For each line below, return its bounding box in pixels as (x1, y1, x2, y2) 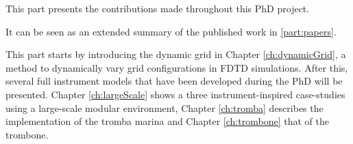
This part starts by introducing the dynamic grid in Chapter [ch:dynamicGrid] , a (5, 47, 346, 61)
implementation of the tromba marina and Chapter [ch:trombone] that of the (5, 114, 329, 128)
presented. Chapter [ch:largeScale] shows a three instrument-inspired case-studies (5, 87, 345, 101)
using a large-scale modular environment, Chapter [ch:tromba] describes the (5, 100, 324, 115)
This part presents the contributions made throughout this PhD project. (5, 1, 310, 15)
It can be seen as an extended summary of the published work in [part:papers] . (5, 24, 337, 38)
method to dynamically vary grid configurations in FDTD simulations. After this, (5, 60, 348, 74)
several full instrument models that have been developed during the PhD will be (5, 74, 343, 88)
